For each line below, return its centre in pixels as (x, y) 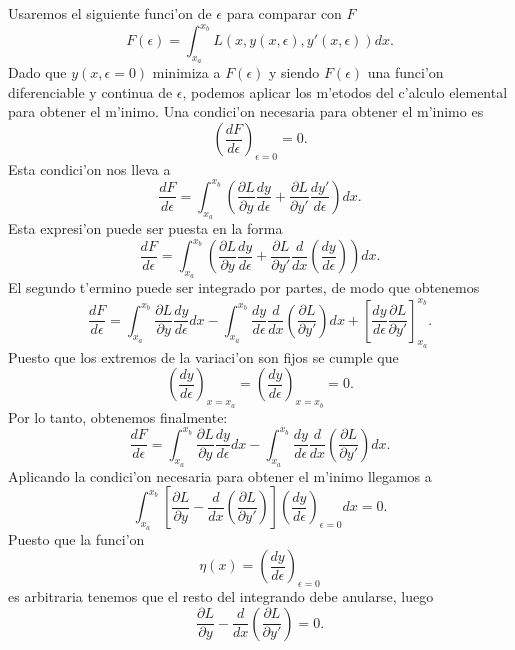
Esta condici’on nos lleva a (89, 168)
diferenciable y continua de (90, 91)
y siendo (294, 72)
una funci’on (405, 72)
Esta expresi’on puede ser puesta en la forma (145, 228)
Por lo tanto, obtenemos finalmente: (118, 416)
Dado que (37, 72)
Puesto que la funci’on (76, 538)
